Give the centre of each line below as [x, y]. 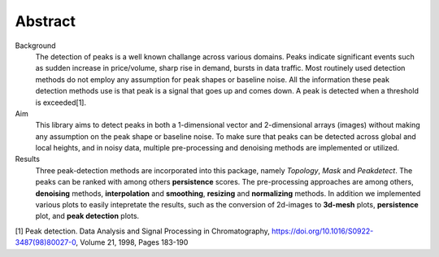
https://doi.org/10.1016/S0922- [322, 231]
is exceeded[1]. [61, 102]
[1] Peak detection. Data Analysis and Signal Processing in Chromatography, [142, 231]
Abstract [46, 21]
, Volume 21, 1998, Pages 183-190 [132, 242]
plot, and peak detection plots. [87, 216]
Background [35, 46]
